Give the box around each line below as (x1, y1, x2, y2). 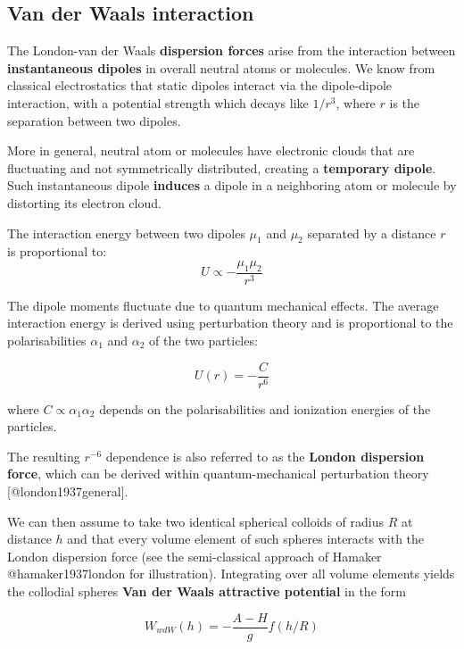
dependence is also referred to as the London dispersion (105, 446, 425, 465)
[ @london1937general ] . (7, 481, 128, 500)
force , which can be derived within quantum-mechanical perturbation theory (7, 464, 429, 483)
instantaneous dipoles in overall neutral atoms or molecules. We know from (7, 58, 435, 77)
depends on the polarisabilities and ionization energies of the (99, 399, 431, 418)
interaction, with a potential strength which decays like (7, 93, 309, 112)
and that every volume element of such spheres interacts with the (67, 529, 425, 548)
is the (389, 93, 420, 112)
